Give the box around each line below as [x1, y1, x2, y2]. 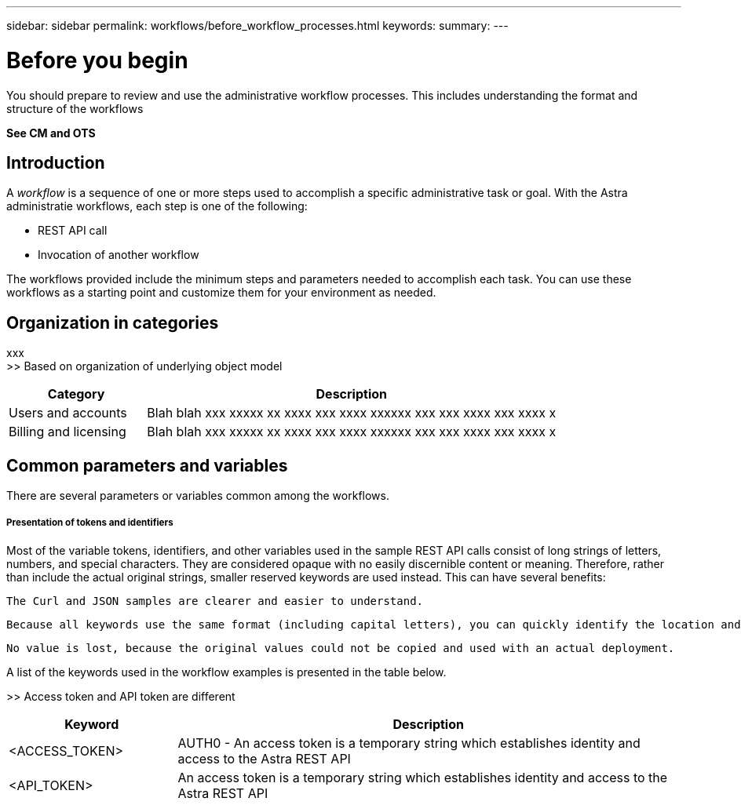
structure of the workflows [6, 101, 144, 115]
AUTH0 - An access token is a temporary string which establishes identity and [177, 734, 641, 751]
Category [47, 386, 105, 402]
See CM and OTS [6, 126, 96, 140]
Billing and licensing [9, 424, 126, 440]
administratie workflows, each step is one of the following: [6, 199, 308, 213]
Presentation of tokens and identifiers [6, 517, 173, 529]
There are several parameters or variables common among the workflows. [6, 489, 389, 503]
